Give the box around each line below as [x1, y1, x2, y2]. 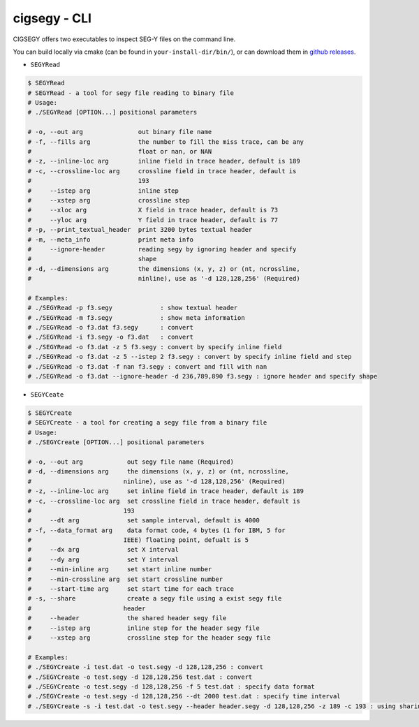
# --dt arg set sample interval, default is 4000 [27, 517, 260, 524]
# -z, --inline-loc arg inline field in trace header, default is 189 [27, 157, 300, 166]
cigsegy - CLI [13, 10, 92, 26]
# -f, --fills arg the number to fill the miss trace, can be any [27, 138, 304, 146]
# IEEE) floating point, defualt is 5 [27, 536, 249, 544]
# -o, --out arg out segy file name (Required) [27, 457, 234, 466]
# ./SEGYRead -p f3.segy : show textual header [27, 304, 238, 312]
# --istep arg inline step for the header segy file [27, 624, 260, 632]
